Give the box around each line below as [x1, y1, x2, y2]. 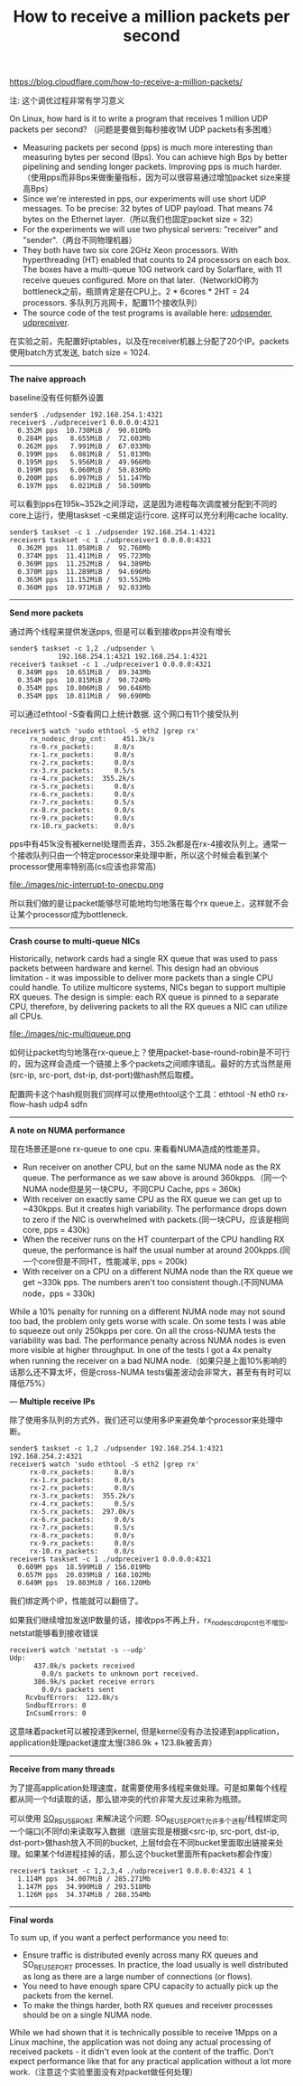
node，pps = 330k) [22, 1288, 96, 1299]
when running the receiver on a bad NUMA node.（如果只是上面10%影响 [9, 1356, 280, 1367]
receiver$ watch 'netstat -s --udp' [9, 1645, 147, 1655]
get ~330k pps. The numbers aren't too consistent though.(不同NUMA [22, 1277, 284, 1288]
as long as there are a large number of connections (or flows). [22, 1970, 253, 1981]
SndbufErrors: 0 [25, 1701, 87, 1710]
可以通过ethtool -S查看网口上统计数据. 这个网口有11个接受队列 [9, 709, 239, 719]
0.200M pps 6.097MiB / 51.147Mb [17, 474, 151, 483]
